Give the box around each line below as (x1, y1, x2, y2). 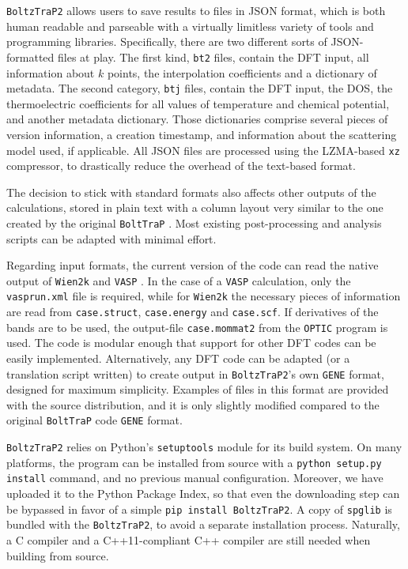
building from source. (6, 547, 109, 563)
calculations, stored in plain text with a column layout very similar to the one (6, 199, 383, 216)
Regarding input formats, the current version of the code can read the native (6, 257, 379, 273)
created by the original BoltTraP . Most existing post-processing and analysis (6, 214, 382, 231)
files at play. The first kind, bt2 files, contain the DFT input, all (57, 48, 369, 65)
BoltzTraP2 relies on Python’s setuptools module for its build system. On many (6, 439, 402, 455)
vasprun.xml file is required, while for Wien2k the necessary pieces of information (6, 288, 401, 304)
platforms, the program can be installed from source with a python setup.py (6, 454, 382, 470)
